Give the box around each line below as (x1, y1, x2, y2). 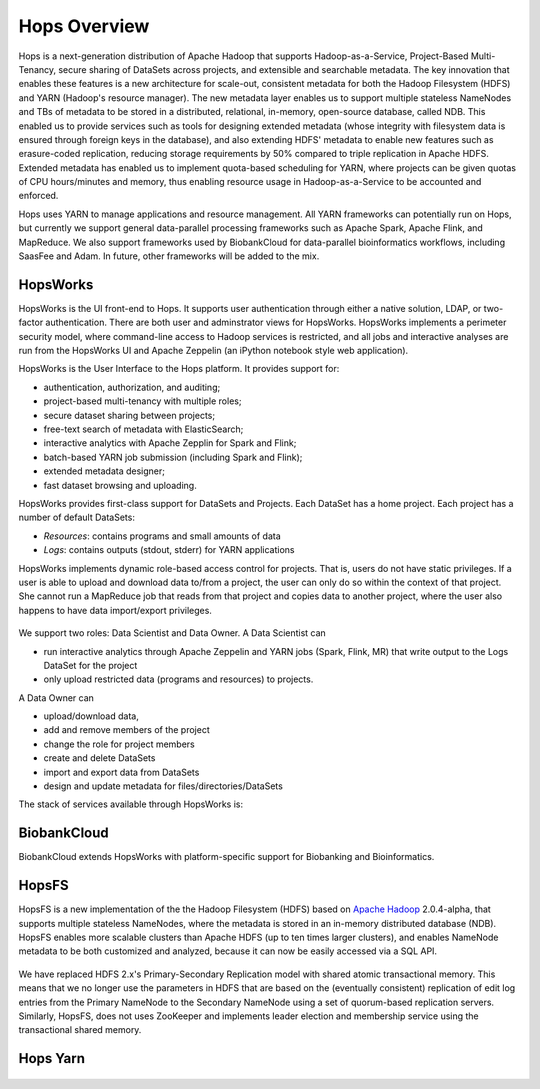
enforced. (18, 190, 59, 202)
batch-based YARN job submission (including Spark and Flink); (43, 451, 303, 463)
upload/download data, (43, 710, 139, 722)
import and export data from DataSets (43, 766, 200, 778)
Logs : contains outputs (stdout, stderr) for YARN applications (43, 544, 295, 556)
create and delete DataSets (43, 752, 156, 764)
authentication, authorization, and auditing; (43, 381, 221, 393)
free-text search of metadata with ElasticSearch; (43, 423, 244, 435)
